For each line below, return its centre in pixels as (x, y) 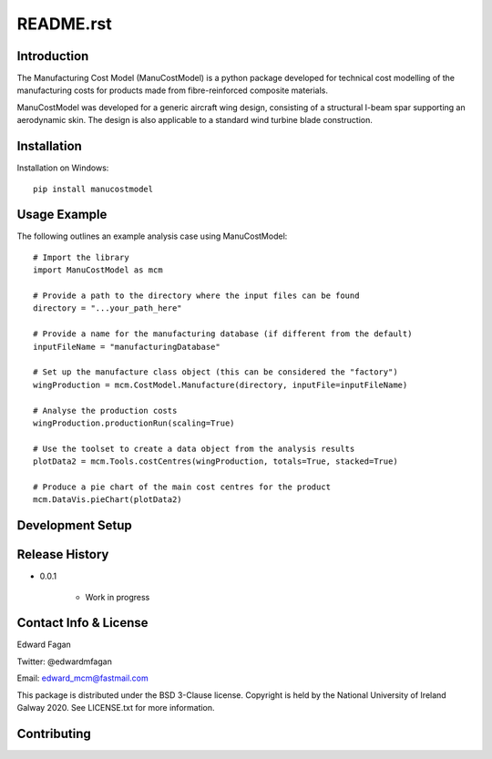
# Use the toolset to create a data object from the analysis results (194, 448)
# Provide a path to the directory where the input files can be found (196, 296)
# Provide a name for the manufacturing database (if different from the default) (223, 334)
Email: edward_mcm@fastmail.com (83, 678)
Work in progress (118, 597)
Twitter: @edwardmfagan (65, 662)
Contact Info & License (83, 623)
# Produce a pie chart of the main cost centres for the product (182, 487)
